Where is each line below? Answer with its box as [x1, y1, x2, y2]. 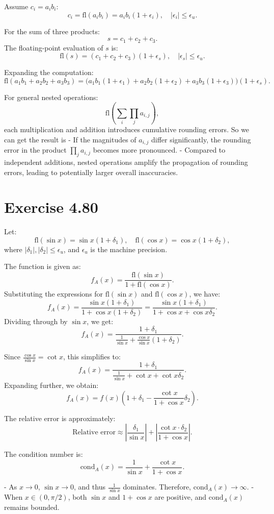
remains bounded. [4, 501, 60, 512]
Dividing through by [4, 315, 68, 326]
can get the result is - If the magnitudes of [4, 134, 136, 144]
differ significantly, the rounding [151, 134, 251, 144]
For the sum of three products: [4, 26, 100, 36]
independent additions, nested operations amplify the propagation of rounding [4, 156, 248, 167]
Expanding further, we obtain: [4, 380, 99, 390]
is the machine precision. [90, 243, 168, 254]
